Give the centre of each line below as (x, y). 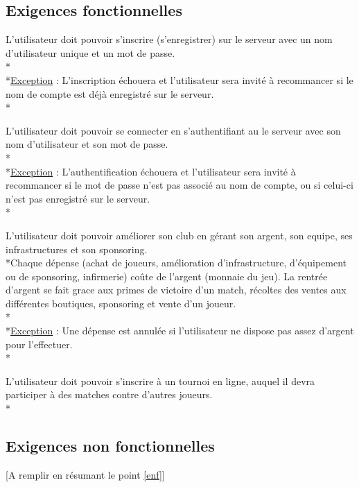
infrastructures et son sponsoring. (77, 249)
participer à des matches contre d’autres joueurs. (109, 394)
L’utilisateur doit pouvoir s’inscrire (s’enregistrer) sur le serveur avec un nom (169, 39)
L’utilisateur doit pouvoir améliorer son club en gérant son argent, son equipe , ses (179, 235)
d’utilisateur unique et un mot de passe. (90, 52)
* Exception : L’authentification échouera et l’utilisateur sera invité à (151, 171)
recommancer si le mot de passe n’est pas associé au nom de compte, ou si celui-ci (179, 185)
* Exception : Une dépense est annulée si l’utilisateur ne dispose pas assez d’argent (180, 331)
